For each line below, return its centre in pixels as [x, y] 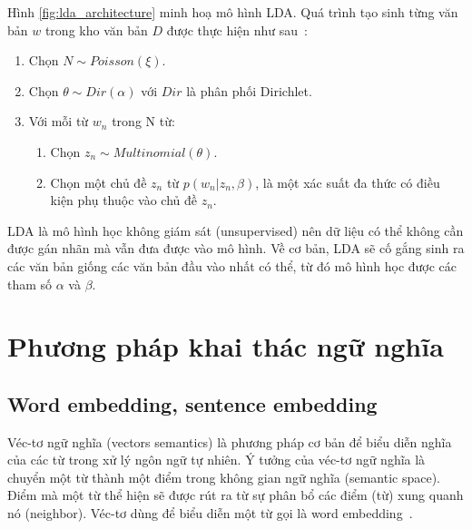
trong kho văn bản [96, 29]
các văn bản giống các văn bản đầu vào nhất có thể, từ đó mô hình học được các [232, 265]
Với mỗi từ [59, 121]
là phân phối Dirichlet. [249, 90]
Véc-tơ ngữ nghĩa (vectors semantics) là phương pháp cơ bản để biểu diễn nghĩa [230, 441]
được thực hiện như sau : [237, 29]
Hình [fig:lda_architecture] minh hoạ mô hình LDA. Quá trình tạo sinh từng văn [233, 12]
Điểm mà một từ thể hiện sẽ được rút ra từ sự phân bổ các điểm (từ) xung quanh [236, 495]
